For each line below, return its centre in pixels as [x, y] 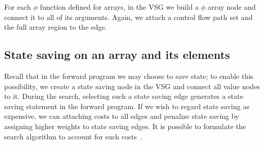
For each [17, 7]
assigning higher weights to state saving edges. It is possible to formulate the [125, 126]
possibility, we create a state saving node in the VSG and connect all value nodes [132, 86]
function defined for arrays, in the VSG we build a [119, 7]
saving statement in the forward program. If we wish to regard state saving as [127, 106]
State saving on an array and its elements [117, 55]
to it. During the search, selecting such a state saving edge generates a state [124, 96]
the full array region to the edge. [56, 27]
